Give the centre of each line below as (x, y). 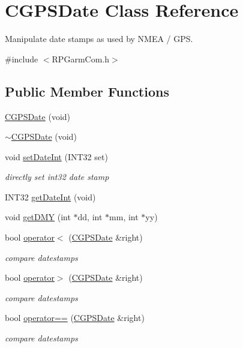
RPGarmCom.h (80, 58)
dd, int (90, 217)
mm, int (124, 217)
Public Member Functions (87, 91)
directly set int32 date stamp (57, 177)
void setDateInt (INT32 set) (56, 156)
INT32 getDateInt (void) (50, 196)
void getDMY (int (38, 217)
